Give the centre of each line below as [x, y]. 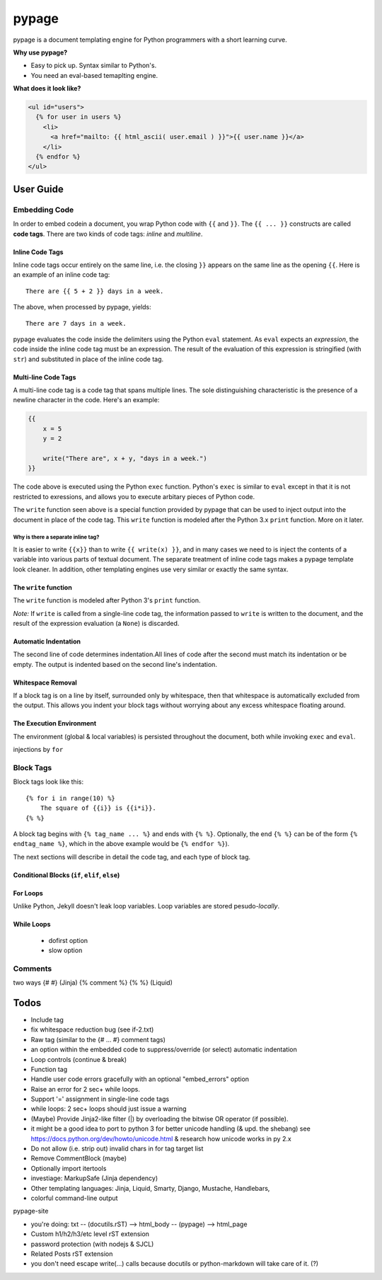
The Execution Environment [55, 724]
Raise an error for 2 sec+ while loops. [86, 1089]
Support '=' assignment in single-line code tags [100, 1099]
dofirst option [68, 940]
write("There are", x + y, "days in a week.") [125, 459]
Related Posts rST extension [72, 1254]
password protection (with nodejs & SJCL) [92, 1244]
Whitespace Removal [45, 682]
